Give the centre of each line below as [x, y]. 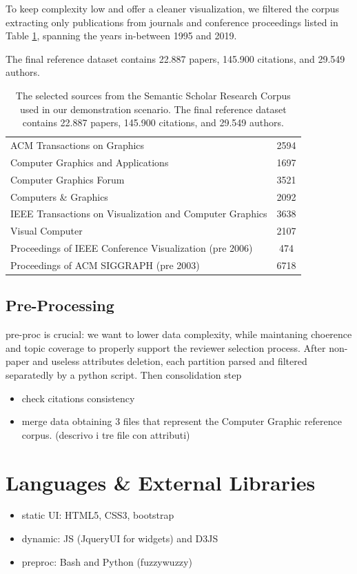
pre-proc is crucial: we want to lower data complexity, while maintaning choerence [179, 334]
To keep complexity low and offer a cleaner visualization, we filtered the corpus [173, 8]
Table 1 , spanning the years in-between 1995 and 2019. [121, 36]
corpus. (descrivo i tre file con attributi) [106, 434]
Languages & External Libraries [161, 482]
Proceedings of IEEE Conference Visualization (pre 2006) [132, 248]
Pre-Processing [60, 305]
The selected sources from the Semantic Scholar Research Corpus [153, 95]
